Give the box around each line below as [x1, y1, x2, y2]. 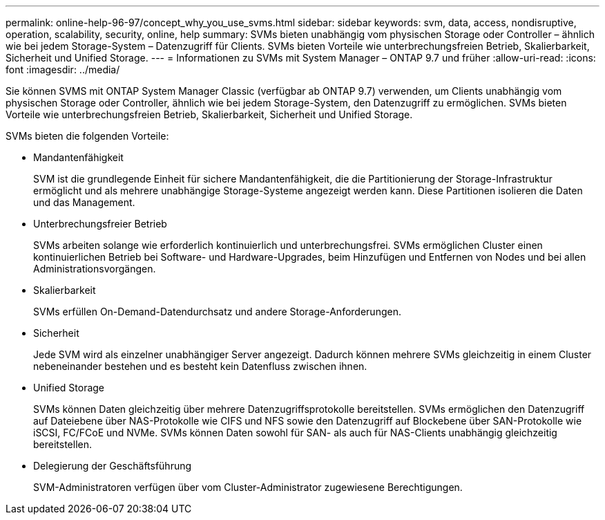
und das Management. [33, 196, 135, 208]
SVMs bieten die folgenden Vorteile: [6, 130, 169, 142]
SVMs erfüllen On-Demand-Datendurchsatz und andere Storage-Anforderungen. [33, 306, 401, 317]
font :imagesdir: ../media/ [6, 64, 120, 75]
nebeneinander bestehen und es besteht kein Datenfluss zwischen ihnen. [33, 360, 367, 372]
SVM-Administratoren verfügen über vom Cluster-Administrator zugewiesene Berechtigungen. [33, 481, 463, 493]
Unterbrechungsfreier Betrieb [33, 218, 167, 230]
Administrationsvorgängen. [33, 263, 156, 275]
